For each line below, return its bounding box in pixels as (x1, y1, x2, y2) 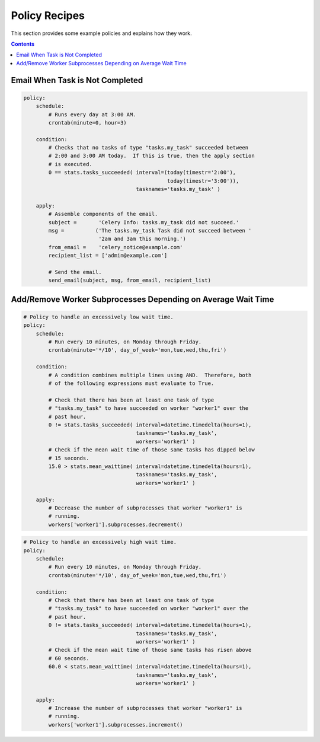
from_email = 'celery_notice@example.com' (48, 244, 183, 250)
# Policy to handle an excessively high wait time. (23, 539, 177, 546)
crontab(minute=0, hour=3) (48, 119, 127, 126)
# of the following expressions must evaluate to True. (48, 380, 215, 387)
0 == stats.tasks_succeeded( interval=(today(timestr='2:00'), (48, 169, 236, 176)
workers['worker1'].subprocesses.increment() (48, 721, 183, 728)
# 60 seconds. (48, 655, 89, 661)
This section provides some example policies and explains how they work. (11, 30, 192, 37)
